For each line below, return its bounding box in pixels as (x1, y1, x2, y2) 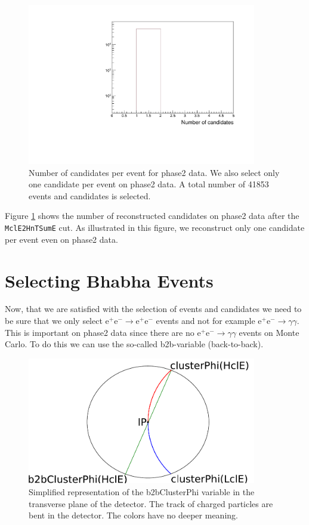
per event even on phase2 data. (5, 233, 118, 245)
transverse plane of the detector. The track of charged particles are (29, 497, 273, 509)
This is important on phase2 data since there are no (5, 326, 194, 338)
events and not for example (156, 314, 255, 327)
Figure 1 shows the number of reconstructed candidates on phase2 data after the (5, 209, 299, 222)
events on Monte (239, 326, 299, 338)
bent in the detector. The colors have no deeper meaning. (29, 509, 238, 521)
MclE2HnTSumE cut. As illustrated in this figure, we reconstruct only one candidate (5, 221, 305, 234)
